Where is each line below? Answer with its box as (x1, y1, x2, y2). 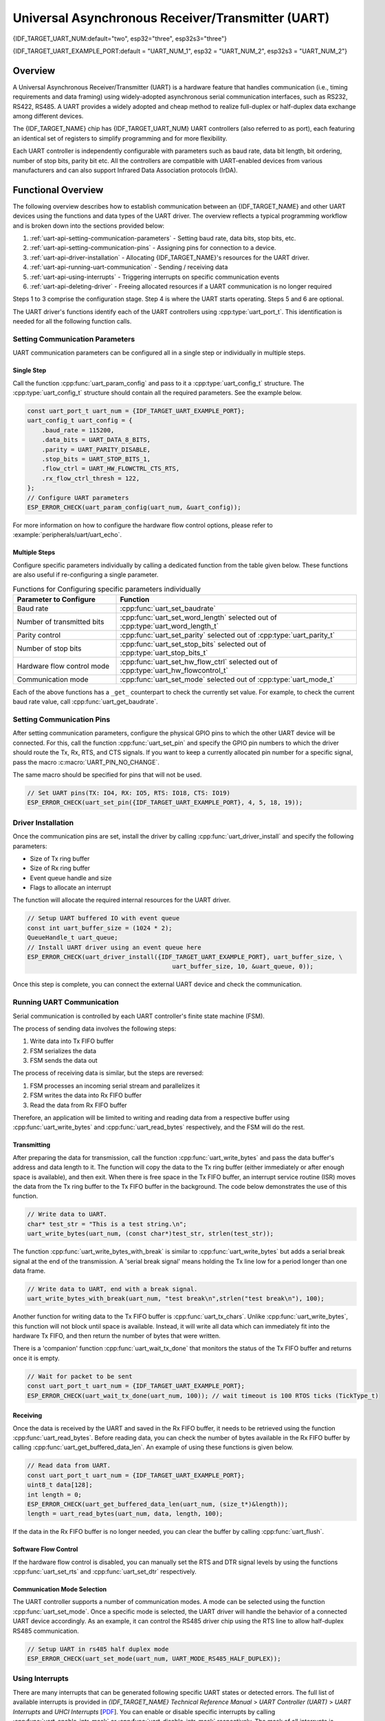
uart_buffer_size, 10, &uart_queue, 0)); (172, 962, 314, 971)
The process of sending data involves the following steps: (12, 1024, 177, 1033)
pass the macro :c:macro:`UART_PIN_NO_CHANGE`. (12, 758, 159, 766)
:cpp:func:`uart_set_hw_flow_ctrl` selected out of (120, 657, 278, 666)
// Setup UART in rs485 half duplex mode (27, 1645, 169, 1653)
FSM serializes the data (30, 1046, 96, 1055)
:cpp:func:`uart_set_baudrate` (120, 603, 216, 613)
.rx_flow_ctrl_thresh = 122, (41, 474, 140, 482)
